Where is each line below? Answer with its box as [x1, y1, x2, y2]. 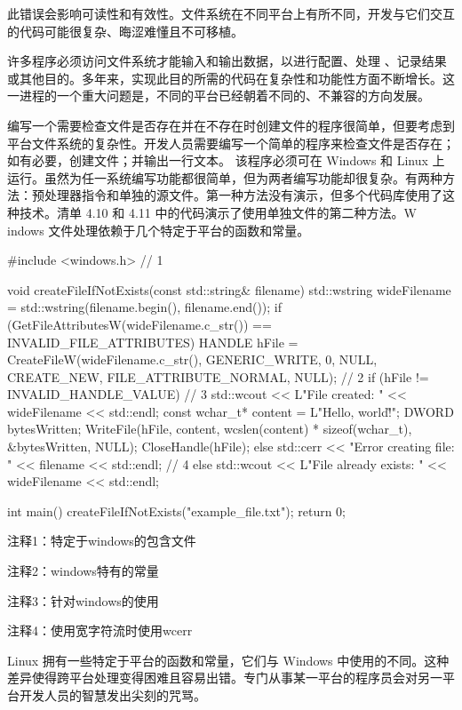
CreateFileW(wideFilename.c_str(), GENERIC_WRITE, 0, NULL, [7, 350, 378, 369]
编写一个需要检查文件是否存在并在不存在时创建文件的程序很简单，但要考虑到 [7, 116, 455, 134]
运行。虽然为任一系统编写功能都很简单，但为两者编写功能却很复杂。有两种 [7, 168, 442, 187]
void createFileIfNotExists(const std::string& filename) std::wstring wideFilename [7, 280, 451, 299]
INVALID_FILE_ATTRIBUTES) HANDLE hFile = [7, 332, 299, 351]
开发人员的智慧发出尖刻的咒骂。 [19, 686, 206, 704]
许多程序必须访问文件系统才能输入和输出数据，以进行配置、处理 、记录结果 [7, 52, 447, 70]
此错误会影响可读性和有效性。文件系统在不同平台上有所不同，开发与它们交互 [7, 4, 455, 22]
